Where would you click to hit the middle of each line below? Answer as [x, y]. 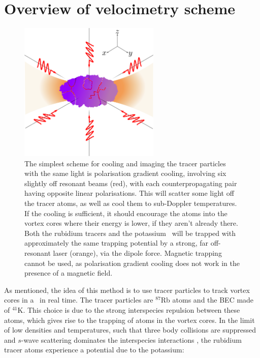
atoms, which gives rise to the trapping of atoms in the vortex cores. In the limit [129, 320]
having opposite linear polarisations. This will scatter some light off [129, 193]
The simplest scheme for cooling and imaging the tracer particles [125, 163]
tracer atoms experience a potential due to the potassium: [94, 350]
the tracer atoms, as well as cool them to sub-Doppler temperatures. [131, 203]
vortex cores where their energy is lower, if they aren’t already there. [131, 223]
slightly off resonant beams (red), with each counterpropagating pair [131, 183]
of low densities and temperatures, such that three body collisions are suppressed [130, 330]
